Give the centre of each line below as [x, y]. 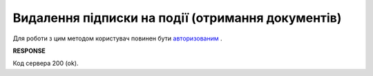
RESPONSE [29, 51]
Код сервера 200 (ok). [46, 63]
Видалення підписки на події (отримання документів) [177, 18]
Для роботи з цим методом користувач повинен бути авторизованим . [117, 38]
